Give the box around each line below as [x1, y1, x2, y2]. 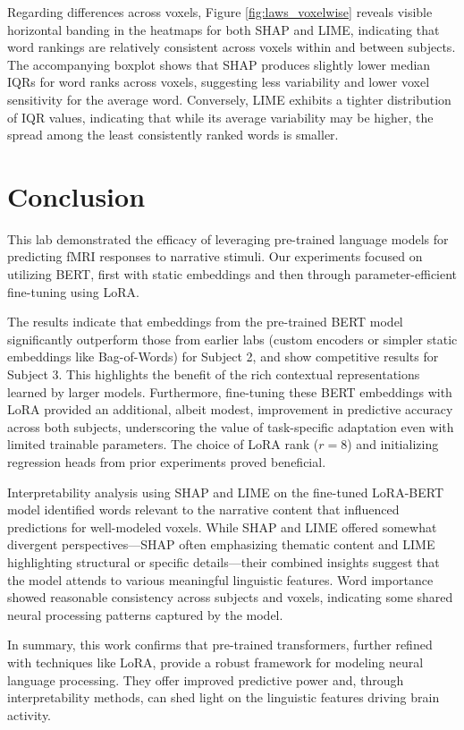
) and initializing [347, 435, 439, 454]
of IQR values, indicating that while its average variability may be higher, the [7, 107, 434, 126]
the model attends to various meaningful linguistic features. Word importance [7, 570, 434, 589]
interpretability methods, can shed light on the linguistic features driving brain [7, 688, 440, 707]
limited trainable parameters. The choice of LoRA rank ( [7, 435, 319, 454]
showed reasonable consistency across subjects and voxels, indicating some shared [7, 588, 453, 607]
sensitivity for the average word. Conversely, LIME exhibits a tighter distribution [7, 89, 451, 108]
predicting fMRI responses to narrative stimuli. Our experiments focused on [7, 247, 423, 266]
